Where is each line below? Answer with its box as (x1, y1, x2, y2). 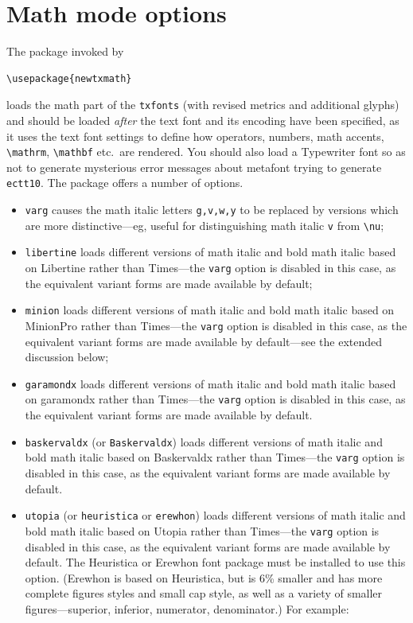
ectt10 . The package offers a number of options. (6, 174, 244, 191)
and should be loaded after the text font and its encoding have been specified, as (6, 111, 399, 128)
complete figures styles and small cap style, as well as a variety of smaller (25, 585, 383, 602)
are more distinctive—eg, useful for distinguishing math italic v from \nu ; (25, 216, 384, 233)
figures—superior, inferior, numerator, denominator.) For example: (25, 600, 349, 617)
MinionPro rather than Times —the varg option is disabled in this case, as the (25, 317, 407, 333)
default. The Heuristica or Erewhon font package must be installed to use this (25, 554, 406, 570)
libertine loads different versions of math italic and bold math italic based (25, 243, 396, 260)
